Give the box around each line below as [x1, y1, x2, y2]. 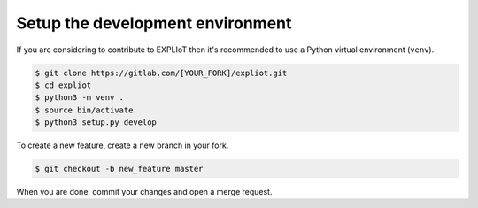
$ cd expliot [35, 80, 92, 90]
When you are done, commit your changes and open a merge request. [16, 187, 273, 197]
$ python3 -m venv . [35, 93, 124, 103]
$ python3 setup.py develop [35, 118, 157, 127]
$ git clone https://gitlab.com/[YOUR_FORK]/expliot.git [35, 67, 288, 78]
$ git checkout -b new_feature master [35, 164, 204, 174]
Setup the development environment [16, 13, 292, 33]
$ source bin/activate [35, 104, 134, 115]
